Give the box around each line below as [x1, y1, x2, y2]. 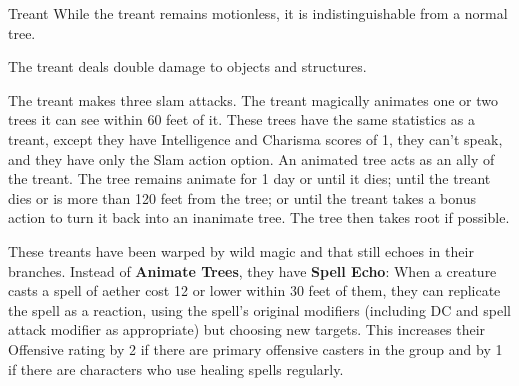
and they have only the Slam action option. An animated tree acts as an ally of [8, 148, 495, 169]
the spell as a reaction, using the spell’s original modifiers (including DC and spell [8, 299, 511, 320]
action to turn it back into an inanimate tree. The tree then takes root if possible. [8, 207, 510, 228]
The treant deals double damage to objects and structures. [8, 56, 367, 77]
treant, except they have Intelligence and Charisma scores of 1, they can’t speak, [8, 128, 503, 149]
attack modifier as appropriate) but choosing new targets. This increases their [8, 319, 486, 340]
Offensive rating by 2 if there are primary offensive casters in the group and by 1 [8, 338, 503, 359]
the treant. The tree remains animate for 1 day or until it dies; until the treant [8, 168, 491, 189]
